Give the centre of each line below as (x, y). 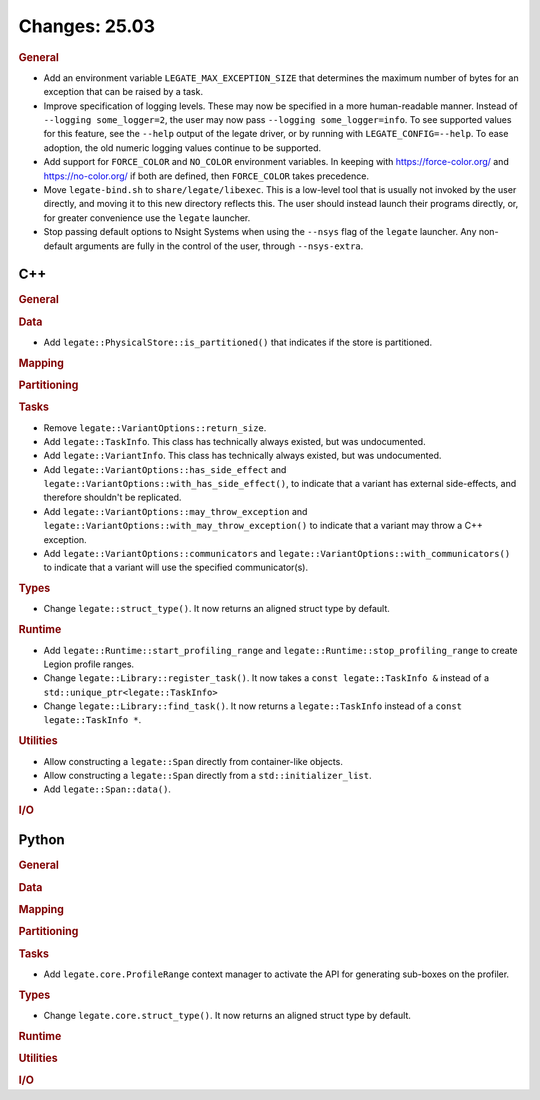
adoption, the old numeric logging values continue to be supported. (182, 147)
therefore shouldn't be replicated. (112, 497)
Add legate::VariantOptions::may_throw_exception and (175, 511)
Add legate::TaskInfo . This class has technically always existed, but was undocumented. (234, 441)
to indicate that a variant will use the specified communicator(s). (176, 567)
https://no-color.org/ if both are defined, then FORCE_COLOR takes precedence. (206, 176)
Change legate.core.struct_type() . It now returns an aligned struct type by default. (227, 1015)
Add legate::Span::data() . (107, 789)
